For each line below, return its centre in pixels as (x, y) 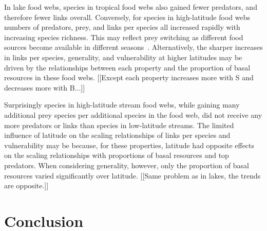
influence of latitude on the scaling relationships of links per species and (117, 135)
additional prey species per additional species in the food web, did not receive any (133, 114)
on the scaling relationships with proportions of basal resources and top (117, 155)
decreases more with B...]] (45, 87)
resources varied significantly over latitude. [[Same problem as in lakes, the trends (132, 175)
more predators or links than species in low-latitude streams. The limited (119, 125)
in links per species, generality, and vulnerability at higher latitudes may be (123, 57)
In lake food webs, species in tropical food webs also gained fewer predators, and (131, 7)
